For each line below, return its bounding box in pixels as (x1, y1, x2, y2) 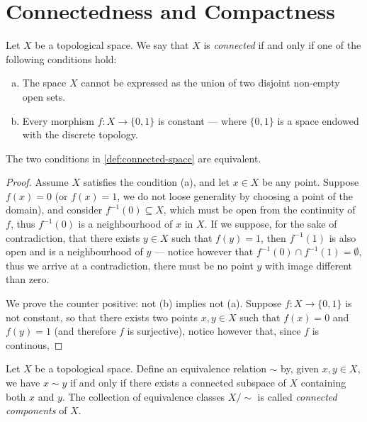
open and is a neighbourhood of (6, 244, 143, 259)
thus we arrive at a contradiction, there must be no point (6, 257, 254, 272)
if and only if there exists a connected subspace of (70, 375, 286, 389)
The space (22, 75, 67, 90)
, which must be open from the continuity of (163, 202, 356, 217)
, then (260, 230, 286, 245)
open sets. (22, 89, 66, 104)
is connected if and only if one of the (203, 38, 361, 52)
